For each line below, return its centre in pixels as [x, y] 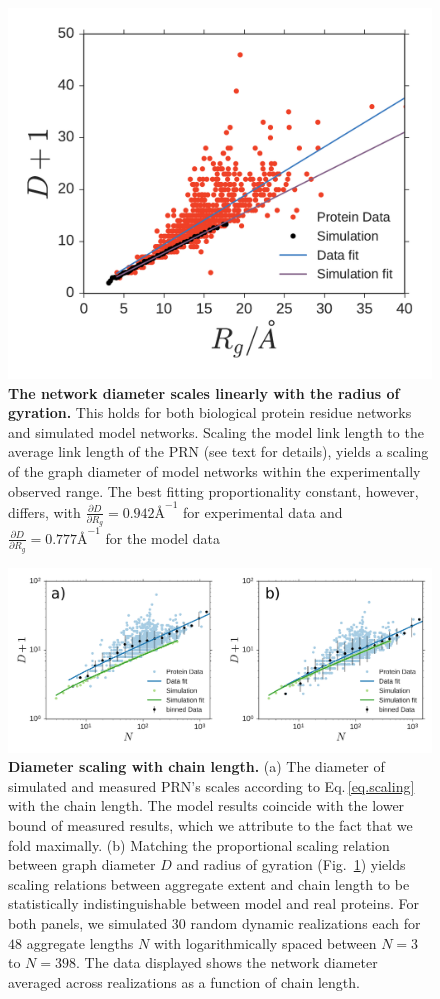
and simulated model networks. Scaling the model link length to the [216, 431]
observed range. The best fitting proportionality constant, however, [213, 490]
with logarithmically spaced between [265, 942]
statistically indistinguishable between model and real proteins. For [214, 903]
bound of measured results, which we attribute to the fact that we [210, 825]
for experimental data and [263, 511]
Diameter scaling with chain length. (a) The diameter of [196, 766]
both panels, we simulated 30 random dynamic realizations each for [214, 923]
